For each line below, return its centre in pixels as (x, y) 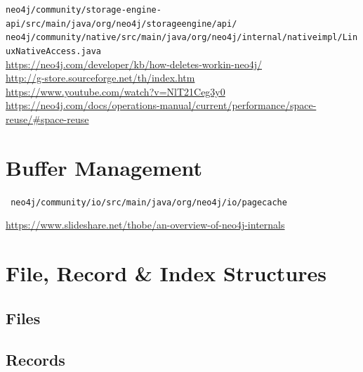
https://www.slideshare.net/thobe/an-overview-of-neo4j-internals (145, 225)
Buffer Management (104, 167)
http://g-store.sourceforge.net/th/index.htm (100, 78)
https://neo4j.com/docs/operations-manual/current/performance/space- (161, 105)
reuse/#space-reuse (47, 119)
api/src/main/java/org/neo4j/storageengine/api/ (121, 24)
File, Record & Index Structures (166, 273)
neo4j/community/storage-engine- (84, 10)
